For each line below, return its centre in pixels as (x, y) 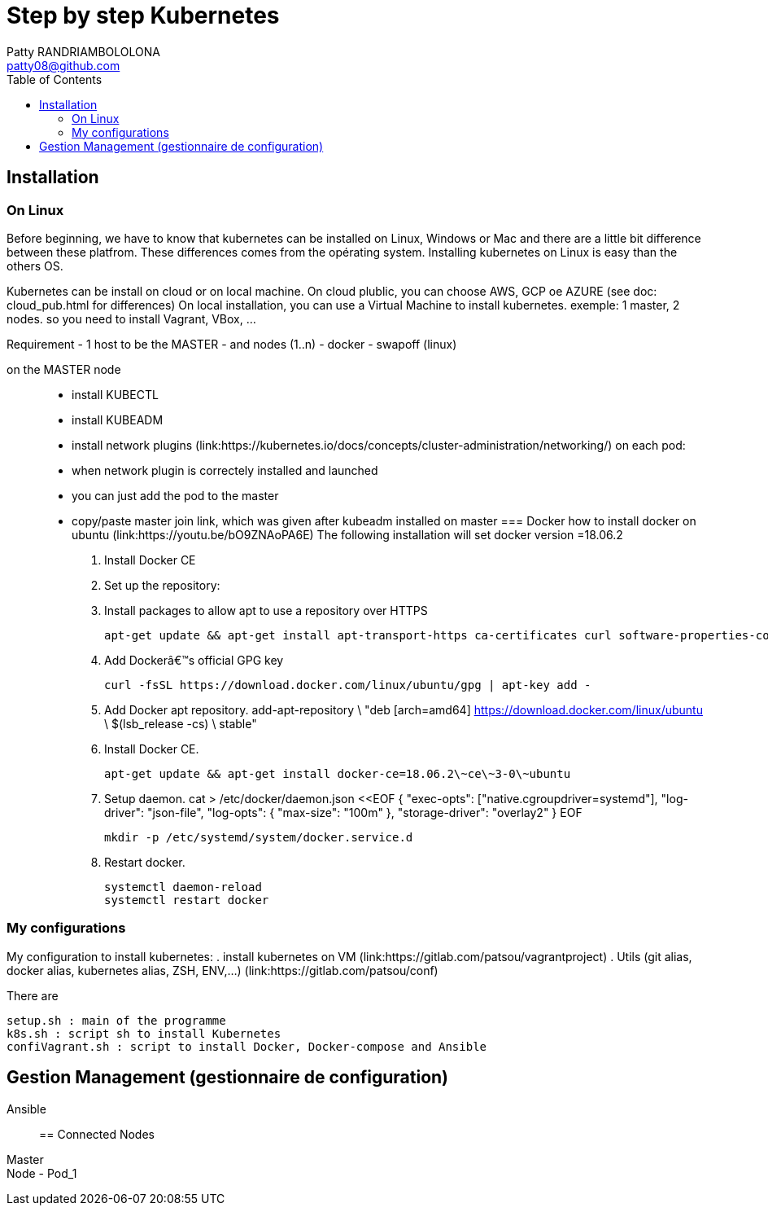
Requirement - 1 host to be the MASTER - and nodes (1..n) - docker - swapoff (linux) (232, 344)
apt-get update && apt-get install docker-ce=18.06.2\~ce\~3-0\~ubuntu (338, 773)
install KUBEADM (118, 419)
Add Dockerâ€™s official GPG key (194, 660)
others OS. (35, 266)
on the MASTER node (64, 369)
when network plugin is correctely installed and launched (225, 470)
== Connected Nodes (97, 1134)
